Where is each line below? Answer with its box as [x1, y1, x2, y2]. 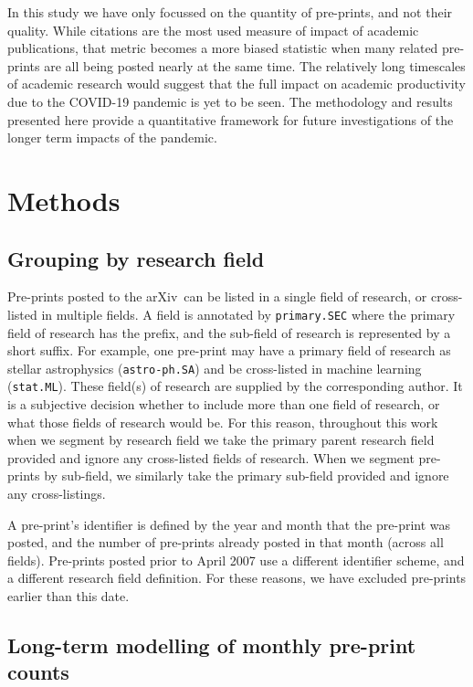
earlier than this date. [7, 587, 130, 606]
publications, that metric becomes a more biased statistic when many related [7, 38, 438, 58]
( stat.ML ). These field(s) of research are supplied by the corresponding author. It [7, 376, 463, 396]
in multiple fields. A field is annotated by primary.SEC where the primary [41, 304, 456, 323]
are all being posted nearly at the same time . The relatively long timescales [44, 56, 466, 75]
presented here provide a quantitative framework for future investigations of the [7, 110, 454, 129]
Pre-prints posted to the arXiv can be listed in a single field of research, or [7, 287, 427, 306]
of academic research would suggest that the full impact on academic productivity [7, 74, 466, 93]
